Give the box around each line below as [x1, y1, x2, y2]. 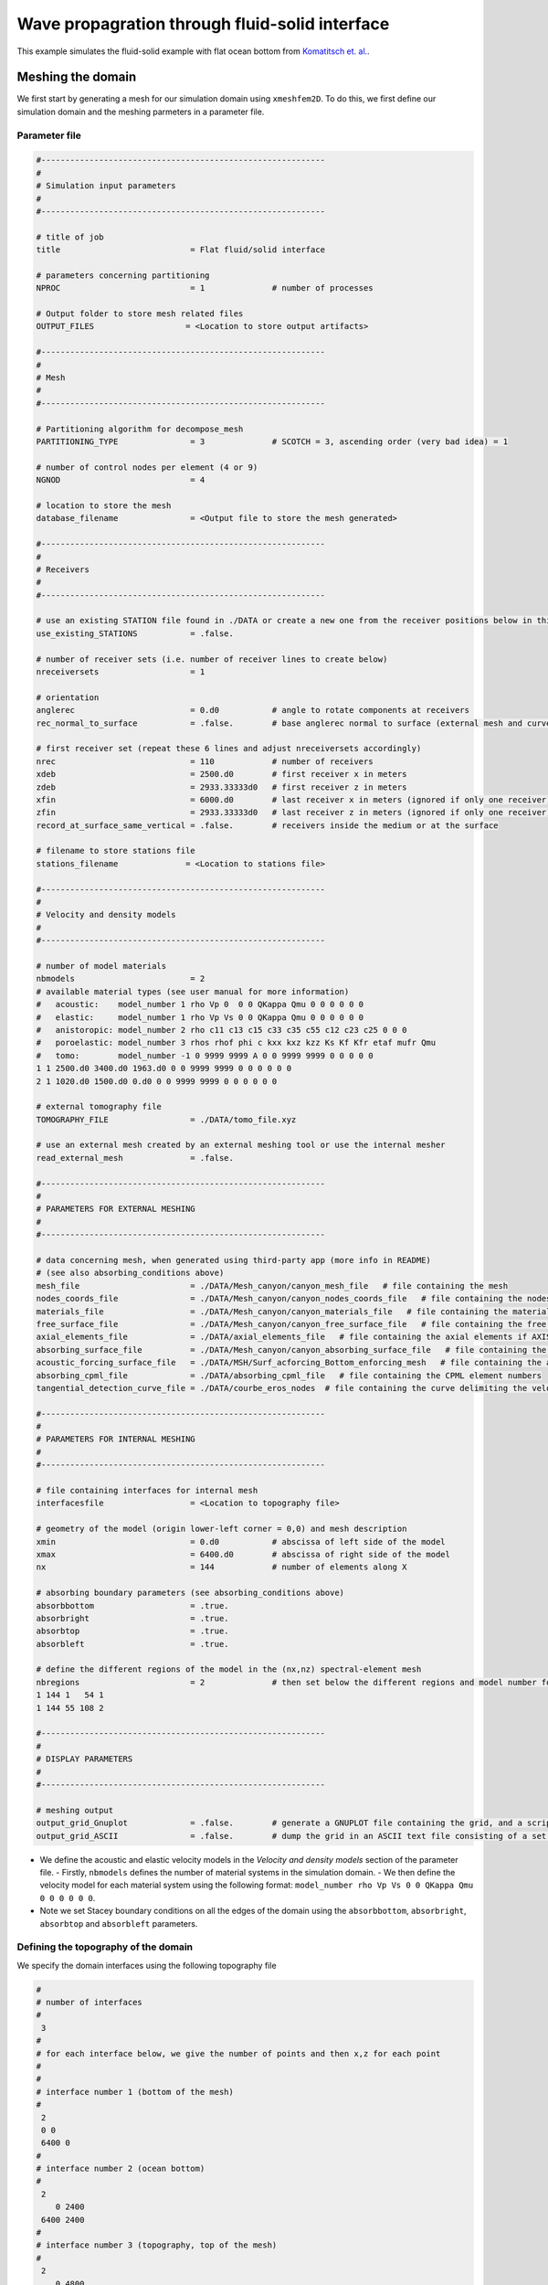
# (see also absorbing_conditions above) [36, 1268, 225, 1279]
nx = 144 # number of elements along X [36, 1562, 407, 1572]
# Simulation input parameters [36, 181, 177, 191]
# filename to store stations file [36, 845, 195, 856]
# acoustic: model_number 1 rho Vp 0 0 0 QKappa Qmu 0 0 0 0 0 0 [36, 999, 364, 1010]
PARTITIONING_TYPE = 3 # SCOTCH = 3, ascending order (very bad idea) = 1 [36, 436, 509, 447]
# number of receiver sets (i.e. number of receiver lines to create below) [36, 654, 388, 664]
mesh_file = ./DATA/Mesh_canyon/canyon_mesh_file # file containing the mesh [36, 1281, 509, 1291]
